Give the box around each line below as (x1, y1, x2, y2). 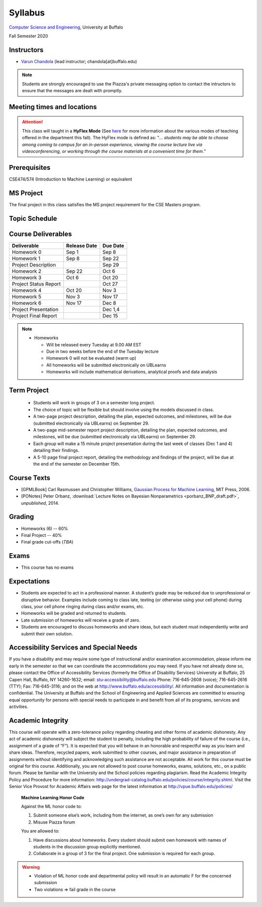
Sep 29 (102, 261, 119, 268)
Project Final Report (12, 312, 57, 319)
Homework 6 (12, 299, 42, 306)
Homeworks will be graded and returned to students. (21, 610, 127, 616)
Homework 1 (12, 255, 41, 262)
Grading (9, 512, 34, 521)
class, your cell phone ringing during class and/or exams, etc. (21, 603, 145, 609)
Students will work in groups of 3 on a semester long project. (33, 400, 155, 406)
